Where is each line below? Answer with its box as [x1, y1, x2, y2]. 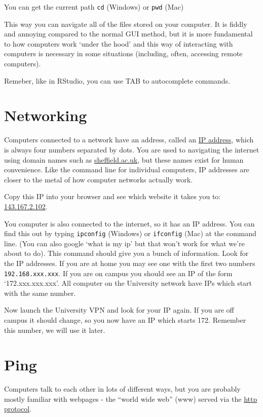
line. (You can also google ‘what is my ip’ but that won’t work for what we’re [4, 238, 245, 248]
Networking [4, 105, 87, 126]
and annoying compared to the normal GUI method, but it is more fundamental [4, 28, 253, 39]
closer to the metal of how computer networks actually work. [4, 174, 193, 184]
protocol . [4, 403, 32, 414]
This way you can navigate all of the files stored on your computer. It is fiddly [4, 18, 247, 29]
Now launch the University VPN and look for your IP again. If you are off [4, 305, 234, 315]
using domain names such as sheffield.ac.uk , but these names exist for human [4, 154, 244, 165]
